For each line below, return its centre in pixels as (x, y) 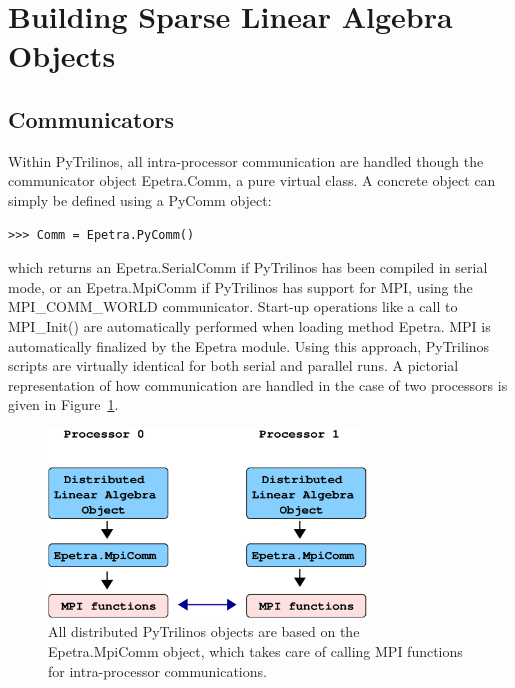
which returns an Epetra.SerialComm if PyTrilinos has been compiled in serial (248, 267)
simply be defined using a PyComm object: (140, 199)
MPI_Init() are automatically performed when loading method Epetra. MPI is (249, 325)
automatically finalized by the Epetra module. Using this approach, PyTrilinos (249, 345)
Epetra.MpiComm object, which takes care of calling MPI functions (255, 651)
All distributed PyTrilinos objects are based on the (204, 631)
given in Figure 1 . (63, 404)
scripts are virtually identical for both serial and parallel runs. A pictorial (233, 365)
